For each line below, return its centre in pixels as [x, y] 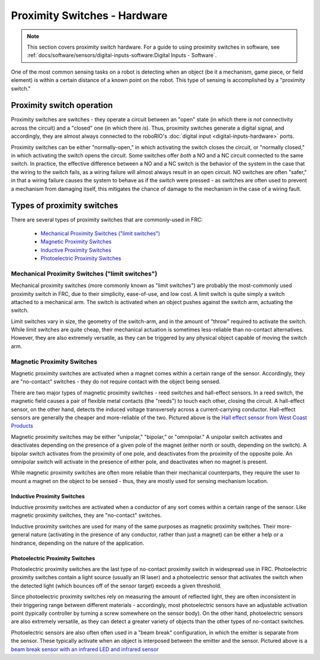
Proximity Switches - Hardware [89, 15]
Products [22, 426]
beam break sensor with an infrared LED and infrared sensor [85, 649]
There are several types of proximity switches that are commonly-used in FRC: [107, 220]
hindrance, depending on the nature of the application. [78, 543]
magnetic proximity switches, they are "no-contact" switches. [87, 515]
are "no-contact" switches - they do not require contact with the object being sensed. [116, 382]
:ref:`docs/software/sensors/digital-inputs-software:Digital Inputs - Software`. [122, 55]
